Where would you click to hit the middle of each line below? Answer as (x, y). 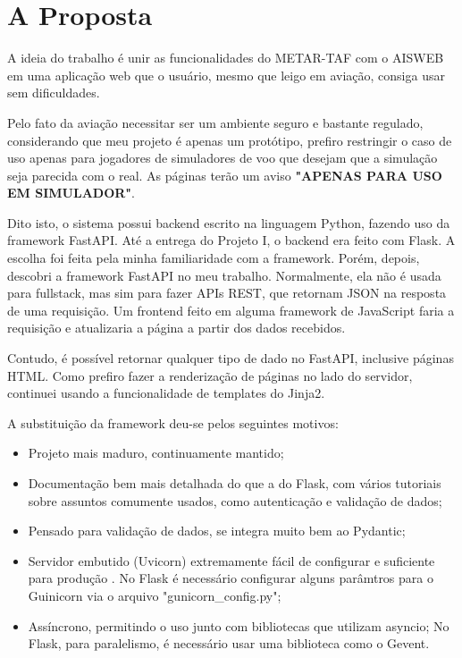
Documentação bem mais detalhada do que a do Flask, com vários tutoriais (235, 483)
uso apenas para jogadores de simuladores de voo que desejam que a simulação (223, 158)
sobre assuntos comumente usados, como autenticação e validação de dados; (235, 500)
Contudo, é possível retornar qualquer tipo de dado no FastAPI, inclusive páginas (231, 358)
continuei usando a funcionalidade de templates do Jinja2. (166, 393)
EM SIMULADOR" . (71, 193)
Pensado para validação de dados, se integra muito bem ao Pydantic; (217, 531)
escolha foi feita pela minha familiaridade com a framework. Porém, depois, (214, 258)
